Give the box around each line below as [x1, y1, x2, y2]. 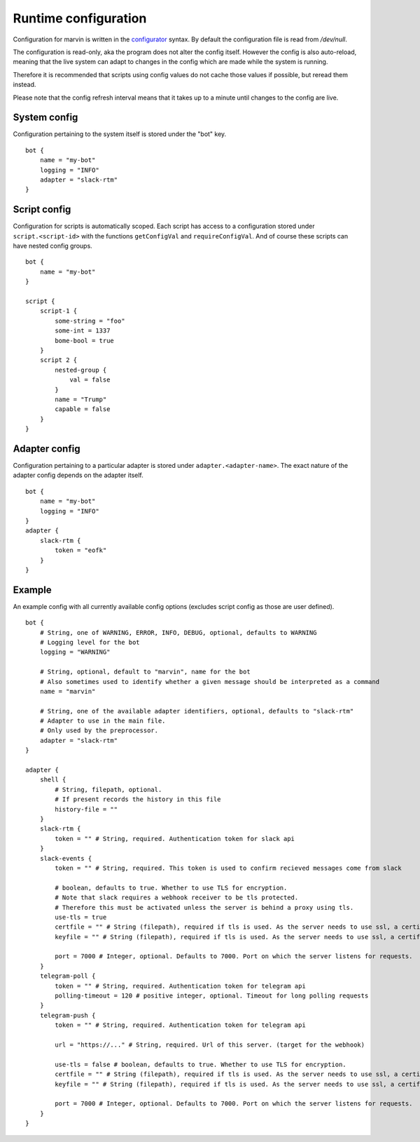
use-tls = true [55, 913, 107, 921]
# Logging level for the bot [39, 638, 140, 646]
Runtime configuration [13, 11, 147, 26]
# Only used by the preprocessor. [39, 727, 159, 734]
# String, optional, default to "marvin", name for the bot [39, 668, 251, 676]
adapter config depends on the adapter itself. [13, 471, 143, 480]
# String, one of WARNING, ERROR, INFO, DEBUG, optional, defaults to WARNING [39, 629, 317, 636]
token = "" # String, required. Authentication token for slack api [55, 835, 295, 842]
